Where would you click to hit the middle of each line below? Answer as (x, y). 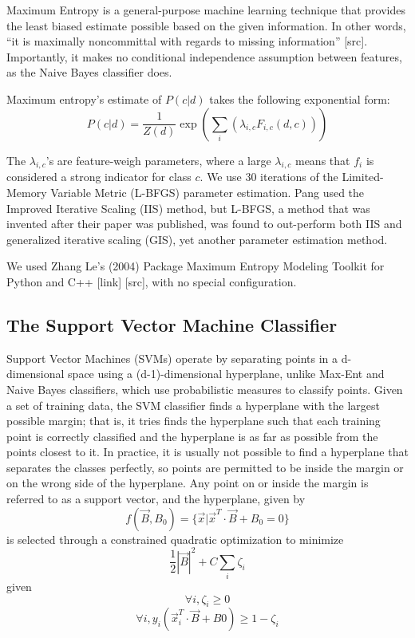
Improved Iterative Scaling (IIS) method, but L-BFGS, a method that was (188, 208)
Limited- (363, 177)
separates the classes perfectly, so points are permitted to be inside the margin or (205, 467)
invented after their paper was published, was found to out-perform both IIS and (204, 224)
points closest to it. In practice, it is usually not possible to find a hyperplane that (207, 452)
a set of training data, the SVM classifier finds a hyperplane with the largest (194, 405)
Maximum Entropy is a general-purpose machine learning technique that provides (206, 10)
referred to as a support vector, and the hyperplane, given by (156, 499)
